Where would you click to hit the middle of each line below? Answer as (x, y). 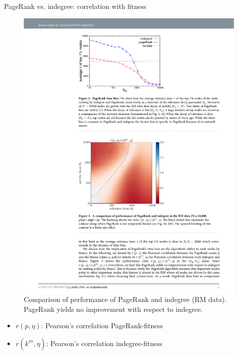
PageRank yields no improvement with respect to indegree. (113, 309)
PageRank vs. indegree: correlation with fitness (75, 6)
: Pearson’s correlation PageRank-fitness (102, 325)
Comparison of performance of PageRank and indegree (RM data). (125, 299)
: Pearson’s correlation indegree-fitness (104, 343)
